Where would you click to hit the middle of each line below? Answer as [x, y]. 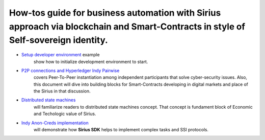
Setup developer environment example [61, 55]
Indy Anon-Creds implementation [55, 123]
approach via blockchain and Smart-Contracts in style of [127, 26]
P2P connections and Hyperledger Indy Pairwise [70, 70]
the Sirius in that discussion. [62, 91]
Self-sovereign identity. [58, 40]
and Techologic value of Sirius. [65, 114]
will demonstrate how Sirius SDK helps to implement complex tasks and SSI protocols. [121, 130]
